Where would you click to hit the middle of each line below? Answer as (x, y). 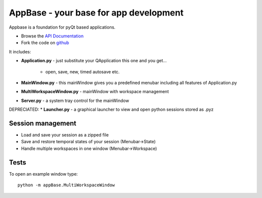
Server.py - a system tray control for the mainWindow (75, 100)
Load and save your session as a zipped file (65, 135)
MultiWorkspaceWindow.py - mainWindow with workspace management (95, 92)
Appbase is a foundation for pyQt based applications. (62, 27)
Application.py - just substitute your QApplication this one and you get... (94, 61)
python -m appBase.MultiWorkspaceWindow (66, 185)
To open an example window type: (43, 174)
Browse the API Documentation (52, 36)
